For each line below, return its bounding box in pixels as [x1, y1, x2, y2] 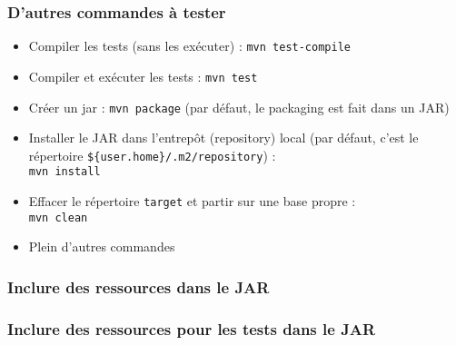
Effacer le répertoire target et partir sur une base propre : [28, 192, 356, 211]
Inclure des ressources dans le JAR [7, 275, 270, 298]
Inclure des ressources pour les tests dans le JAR [7, 317, 376, 340]
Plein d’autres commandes [28, 237, 175, 256]
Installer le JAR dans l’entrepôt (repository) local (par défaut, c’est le [28, 128, 419, 147]
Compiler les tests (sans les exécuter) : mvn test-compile [28, 36, 351, 55]
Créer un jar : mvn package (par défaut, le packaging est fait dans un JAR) [28, 97, 450, 116]
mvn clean [28, 211, 88, 224]
